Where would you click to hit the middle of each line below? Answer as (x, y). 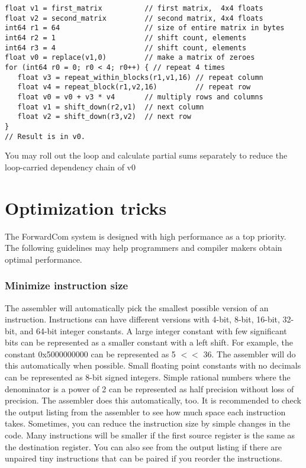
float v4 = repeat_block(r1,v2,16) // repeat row (134, 87)
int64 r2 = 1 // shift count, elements (126, 38)
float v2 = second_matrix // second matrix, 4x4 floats (134, 18)
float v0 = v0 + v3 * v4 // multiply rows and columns (140, 97)
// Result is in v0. (45, 136)
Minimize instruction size (67, 285)
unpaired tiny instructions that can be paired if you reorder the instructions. (144, 458)
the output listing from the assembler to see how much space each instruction (145, 411)
